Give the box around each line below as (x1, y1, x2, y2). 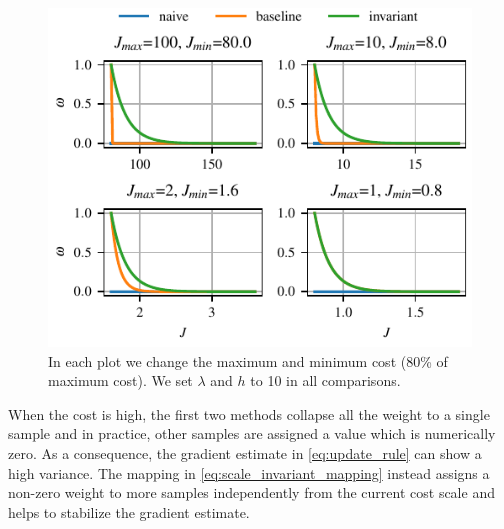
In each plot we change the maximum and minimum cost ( (48, 350, 407, 371)
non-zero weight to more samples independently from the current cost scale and (8, 482, 495, 503)
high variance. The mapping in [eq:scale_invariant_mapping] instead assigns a (8, 462, 490, 483)
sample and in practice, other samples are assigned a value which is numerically (8, 423, 496, 444)
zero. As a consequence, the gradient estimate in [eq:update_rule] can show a (8, 443, 482, 463)
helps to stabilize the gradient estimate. (8, 501, 250, 522)
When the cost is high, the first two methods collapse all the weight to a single (8, 403, 490, 424)
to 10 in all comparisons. (250, 370, 401, 391)
